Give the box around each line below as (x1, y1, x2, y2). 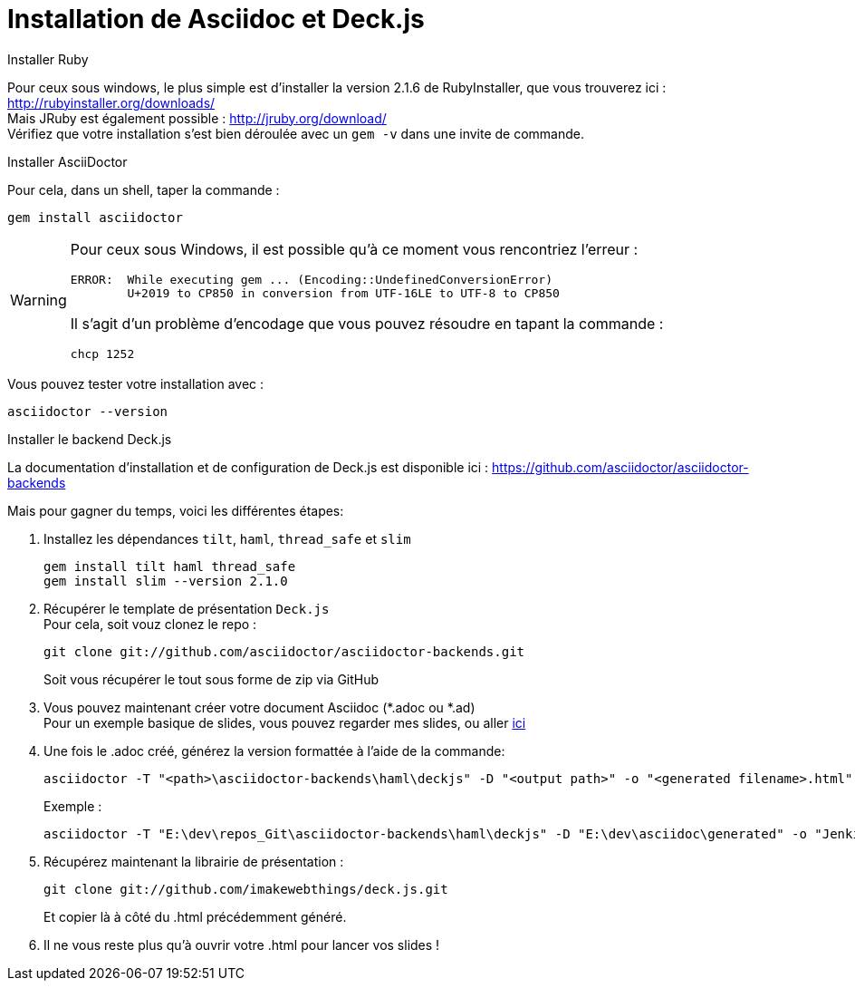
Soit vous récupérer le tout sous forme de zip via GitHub (43, 671, 379, 687)
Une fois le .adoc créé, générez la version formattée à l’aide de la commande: (43, 742, 505, 759)
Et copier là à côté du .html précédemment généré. (43, 908, 347, 925)
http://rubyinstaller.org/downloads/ (7, 94, 216, 111)
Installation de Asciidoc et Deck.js (7, 4, 425, 34)
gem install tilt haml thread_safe (43, 558, 296, 574)
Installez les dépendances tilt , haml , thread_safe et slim (43, 530, 411, 547)
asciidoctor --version (7, 403, 168, 419)
